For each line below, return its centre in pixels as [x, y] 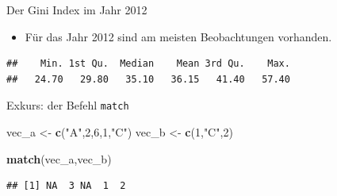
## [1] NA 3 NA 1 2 [66, 186]
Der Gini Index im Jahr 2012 [77, 10]
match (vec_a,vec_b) [59, 158]
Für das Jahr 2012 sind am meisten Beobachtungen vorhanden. [178, 36]
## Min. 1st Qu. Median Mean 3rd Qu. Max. [148, 64]
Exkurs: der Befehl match [68, 105]
